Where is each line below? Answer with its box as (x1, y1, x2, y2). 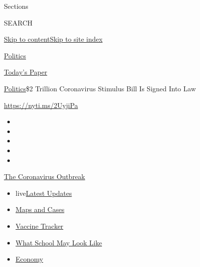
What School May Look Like (15, 237, 102, 247)
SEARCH (4, 17, 33, 27)
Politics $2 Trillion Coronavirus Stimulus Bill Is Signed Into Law (4, 83, 196, 93)
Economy (15, 254, 43, 264)
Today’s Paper (4, 67, 48, 77)
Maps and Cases (15, 204, 65, 214)
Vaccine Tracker (15, 220, 64, 231)
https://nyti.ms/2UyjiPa (4, 100, 78, 110)
